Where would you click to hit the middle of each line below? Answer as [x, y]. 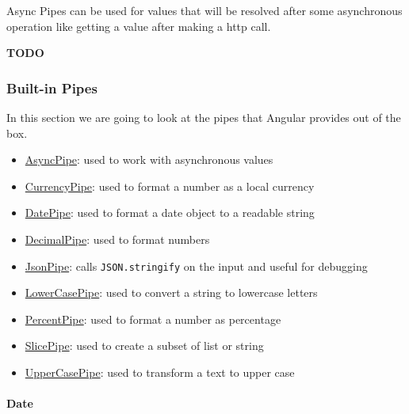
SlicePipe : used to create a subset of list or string [144, 346]
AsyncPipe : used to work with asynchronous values [149, 160]
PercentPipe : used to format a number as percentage [153, 319]
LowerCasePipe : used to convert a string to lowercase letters [171, 292]
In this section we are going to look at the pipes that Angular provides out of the [204, 117]
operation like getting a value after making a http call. [139, 26]
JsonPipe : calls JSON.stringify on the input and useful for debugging [196, 266]
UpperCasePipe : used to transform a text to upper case [160, 372]
